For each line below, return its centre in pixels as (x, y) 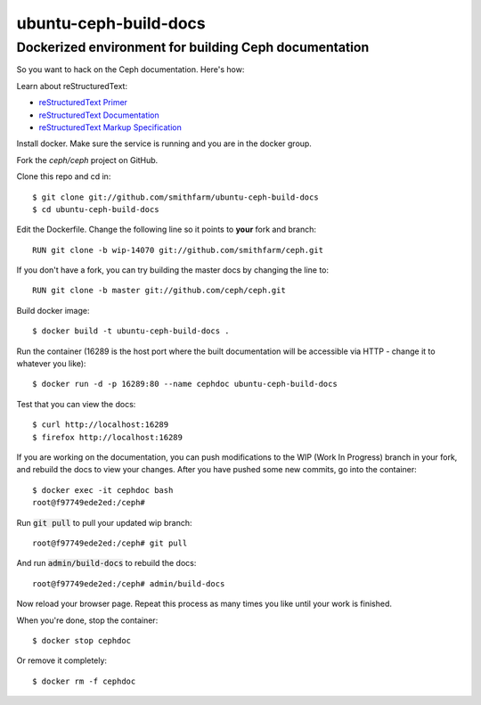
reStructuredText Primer (83, 102)
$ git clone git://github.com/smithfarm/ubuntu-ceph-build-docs (176, 197)
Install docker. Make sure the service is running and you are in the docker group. (164, 143)
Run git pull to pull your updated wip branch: (104, 522)
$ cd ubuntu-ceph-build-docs (96, 209)
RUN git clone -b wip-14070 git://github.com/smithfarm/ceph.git (178, 250)
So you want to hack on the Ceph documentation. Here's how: (130, 70)
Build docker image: (53, 310)
